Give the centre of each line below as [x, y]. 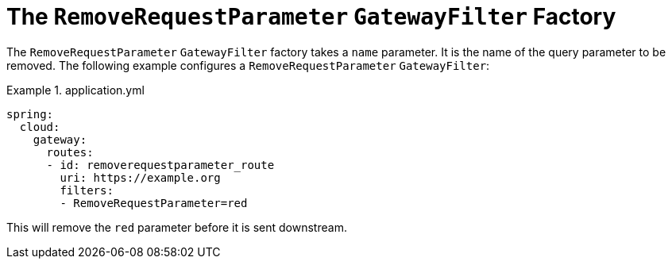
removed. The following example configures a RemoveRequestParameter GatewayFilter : [248, 65]
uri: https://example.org [140, 177]
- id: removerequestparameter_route [160, 165]
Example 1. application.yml [75, 90]
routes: [70, 152]
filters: [87, 190]
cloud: [40, 127]
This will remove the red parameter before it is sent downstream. [177, 227]
